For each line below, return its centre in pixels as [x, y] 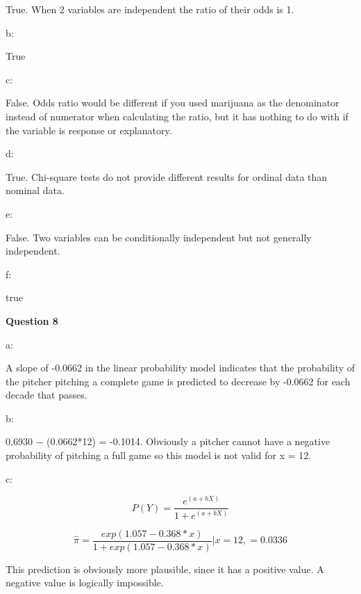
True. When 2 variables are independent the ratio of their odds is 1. [150, 9]
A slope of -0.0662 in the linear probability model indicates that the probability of [180, 368]
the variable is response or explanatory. [89, 130]
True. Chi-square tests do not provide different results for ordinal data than [167, 176]
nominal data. [35, 190]
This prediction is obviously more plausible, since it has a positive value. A [165, 569]
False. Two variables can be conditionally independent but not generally [159, 237]
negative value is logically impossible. [85, 583]
